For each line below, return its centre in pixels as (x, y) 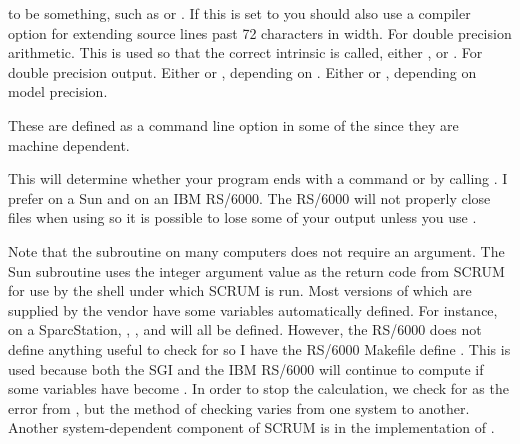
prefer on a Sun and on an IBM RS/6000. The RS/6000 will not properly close (249, 197)
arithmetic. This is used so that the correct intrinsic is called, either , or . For (245, 52)
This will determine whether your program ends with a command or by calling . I (258, 178)
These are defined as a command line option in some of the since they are (233, 124)
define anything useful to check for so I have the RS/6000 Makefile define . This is (259, 348)
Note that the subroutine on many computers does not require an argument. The (256, 250)
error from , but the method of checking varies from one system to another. (239, 407)
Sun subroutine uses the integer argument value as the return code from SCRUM (256, 270)
